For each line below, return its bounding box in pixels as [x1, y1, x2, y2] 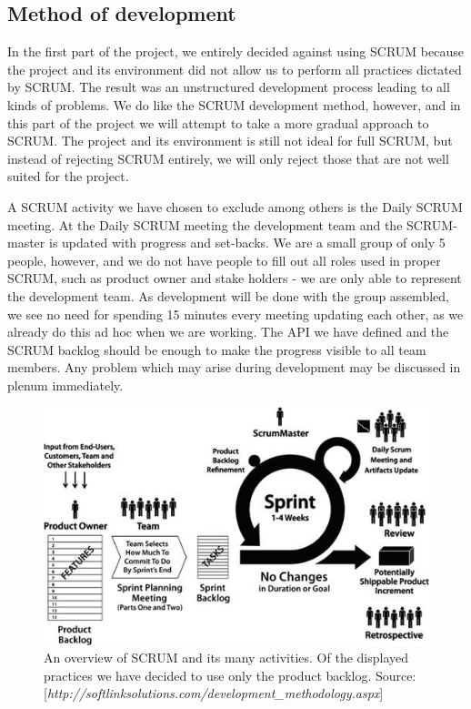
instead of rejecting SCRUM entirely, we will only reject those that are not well [7, 148, 449, 167]
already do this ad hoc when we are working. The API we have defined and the [7, 322, 449, 341]
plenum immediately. [7, 375, 124, 394]
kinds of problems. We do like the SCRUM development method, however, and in [7, 95, 461, 114]
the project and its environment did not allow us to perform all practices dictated [7, 59, 462, 78]
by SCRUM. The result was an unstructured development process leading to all [7, 77, 450, 96]
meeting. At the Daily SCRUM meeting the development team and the [7, 215, 403, 234]
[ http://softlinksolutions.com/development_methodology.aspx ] [44, 684, 384, 703]
